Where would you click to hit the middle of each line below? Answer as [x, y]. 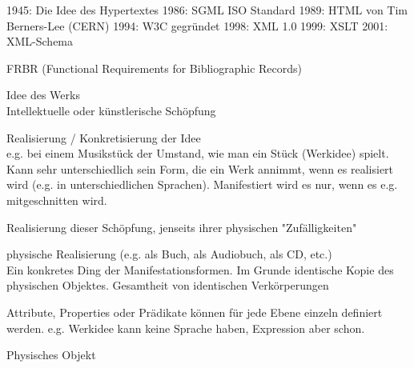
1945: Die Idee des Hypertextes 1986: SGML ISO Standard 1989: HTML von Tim [207, 10]
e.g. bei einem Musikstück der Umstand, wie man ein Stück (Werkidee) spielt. [198, 153]
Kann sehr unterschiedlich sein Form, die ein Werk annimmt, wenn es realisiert [200, 168]
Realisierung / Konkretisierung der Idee [104, 137]
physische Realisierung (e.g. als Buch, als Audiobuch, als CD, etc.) [169, 254]
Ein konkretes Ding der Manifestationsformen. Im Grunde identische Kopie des [200, 269]
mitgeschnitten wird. [57, 200]
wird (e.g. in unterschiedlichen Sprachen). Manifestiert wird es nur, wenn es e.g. [202, 184]
